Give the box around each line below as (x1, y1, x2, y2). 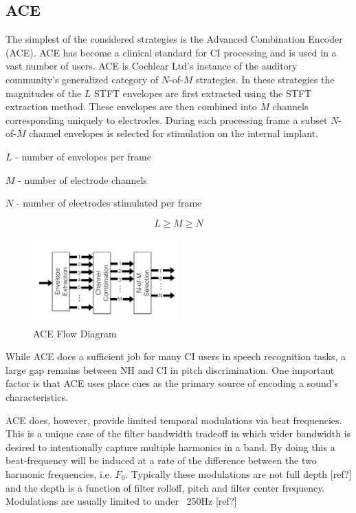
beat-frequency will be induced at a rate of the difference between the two (5, 453, 317, 468)
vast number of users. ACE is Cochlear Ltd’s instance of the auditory (5, 59, 298, 73)
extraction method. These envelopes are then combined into (5, 99, 257, 114)
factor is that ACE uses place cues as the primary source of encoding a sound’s (5, 376, 338, 390)
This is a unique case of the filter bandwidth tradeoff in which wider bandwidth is (5, 426, 351, 441)
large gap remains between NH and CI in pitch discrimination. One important (5, 362, 335, 377)
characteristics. (5, 389, 68, 404)
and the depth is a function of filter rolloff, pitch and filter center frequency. (5, 480, 325, 494)
